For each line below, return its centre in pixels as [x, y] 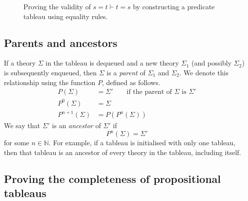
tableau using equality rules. [66, 16]
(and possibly [212, 63]
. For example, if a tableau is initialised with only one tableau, [142, 143]
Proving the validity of [57, 6]
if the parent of [149, 92]
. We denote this [204, 72]
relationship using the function [50, 82]
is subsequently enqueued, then [51, 72]
